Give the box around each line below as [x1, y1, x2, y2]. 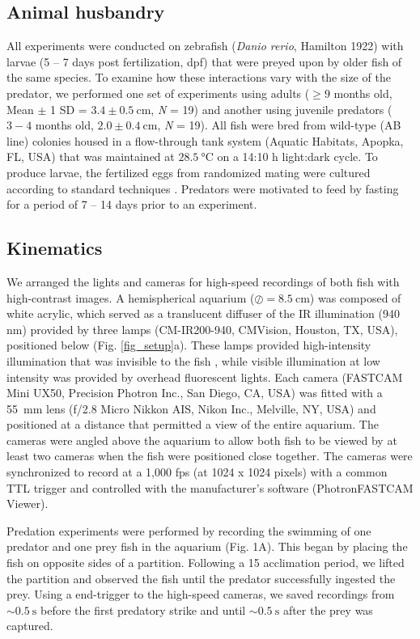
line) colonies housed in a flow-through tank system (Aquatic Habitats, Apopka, [6, 132, 404, 149]
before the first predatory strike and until [40, 601, 246, 618]
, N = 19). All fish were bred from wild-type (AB [157, 116, 401, 133]
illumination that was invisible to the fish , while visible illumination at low [6, 352, 380, 369]
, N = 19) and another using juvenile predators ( [151, 100, 392, 117]
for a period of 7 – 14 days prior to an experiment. [6, 196, 257, 213]
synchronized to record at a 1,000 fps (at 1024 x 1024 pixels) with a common [6, 463, 388, 480]
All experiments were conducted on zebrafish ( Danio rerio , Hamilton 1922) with [6, 37, 404, 54]
